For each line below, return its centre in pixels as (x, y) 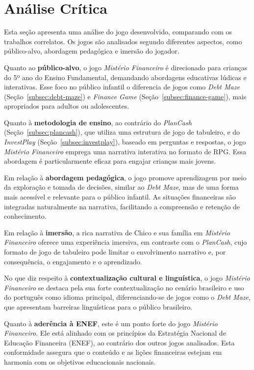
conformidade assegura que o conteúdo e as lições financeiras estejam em (113, 352)
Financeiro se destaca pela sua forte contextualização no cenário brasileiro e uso (124, 287)
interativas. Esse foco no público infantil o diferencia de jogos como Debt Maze (122, 87)
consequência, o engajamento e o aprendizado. (73, 261)
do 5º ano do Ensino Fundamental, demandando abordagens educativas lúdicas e (125, 77)
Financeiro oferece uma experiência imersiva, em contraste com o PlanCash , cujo (126, 242)
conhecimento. (25, 216)
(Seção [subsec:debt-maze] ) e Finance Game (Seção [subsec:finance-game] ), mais (125, 96)
